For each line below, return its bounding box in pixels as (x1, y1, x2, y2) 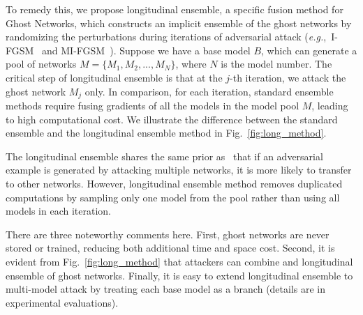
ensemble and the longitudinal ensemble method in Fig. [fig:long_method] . (6, 125, 327, 140)
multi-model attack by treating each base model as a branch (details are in (6, 282, 326, 296)
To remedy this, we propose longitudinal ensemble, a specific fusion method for (6, 2, 343, 16)
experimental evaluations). (6, 295, 119, 309)
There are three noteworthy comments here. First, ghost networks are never (6, 226, 329, 241)
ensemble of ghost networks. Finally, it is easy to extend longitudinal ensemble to (6, 268, 353, 282)
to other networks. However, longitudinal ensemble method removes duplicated (6, 176, 343, 190)
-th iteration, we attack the (230, 70, 346, 84)
